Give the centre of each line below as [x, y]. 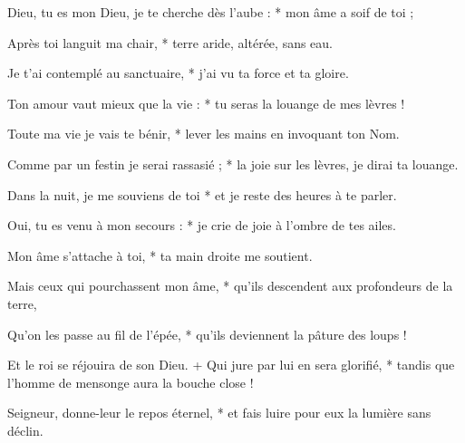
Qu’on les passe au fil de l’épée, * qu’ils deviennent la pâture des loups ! [207, 334]
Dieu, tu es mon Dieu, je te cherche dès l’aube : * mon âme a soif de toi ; [211, 12]
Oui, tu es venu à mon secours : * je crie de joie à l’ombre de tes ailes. [202, 225]
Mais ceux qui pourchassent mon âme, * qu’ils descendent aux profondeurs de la [230, 286]
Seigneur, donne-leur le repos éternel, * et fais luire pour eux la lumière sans [219, 413]
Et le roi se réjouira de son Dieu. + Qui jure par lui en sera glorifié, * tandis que [231, 365]
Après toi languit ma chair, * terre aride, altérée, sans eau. [170, 42]
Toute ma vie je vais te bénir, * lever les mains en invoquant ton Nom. [203, 134]
